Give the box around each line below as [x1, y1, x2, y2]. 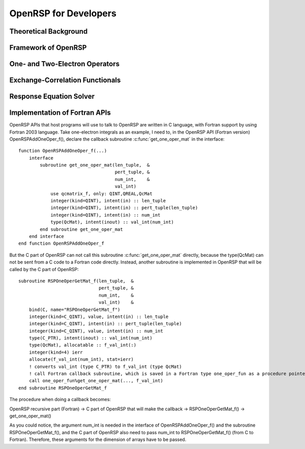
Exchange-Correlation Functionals [9, 76, 121, 85]
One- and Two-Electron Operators [9, 60, 120, 68]
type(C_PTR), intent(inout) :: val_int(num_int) [28, 335, 152, 341]
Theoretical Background [9, 27, 88, 36]
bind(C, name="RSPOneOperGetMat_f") [28, 306, 120, 312]
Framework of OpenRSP [9, 43, 87, 52]
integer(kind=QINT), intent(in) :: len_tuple [50, 198, 166, 204]
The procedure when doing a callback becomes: [9, 397, 111, 403]
